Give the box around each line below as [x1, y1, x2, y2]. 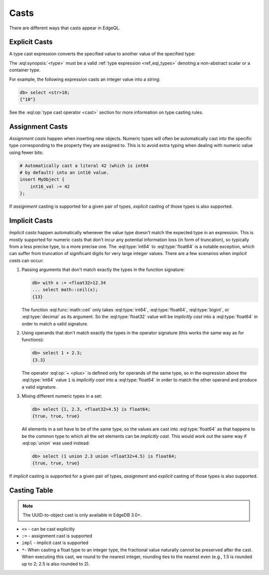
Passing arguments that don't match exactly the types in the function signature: [21, 267, 185, 273]
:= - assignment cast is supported [21, 533, 92, 539]
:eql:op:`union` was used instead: [21, 440, 90, 446]
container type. [9, 67, 41, 73]
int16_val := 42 [30, 183, 70, 189]
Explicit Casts [9, 38, 53, 46]
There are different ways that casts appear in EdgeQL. [9, 25, 121, 31]
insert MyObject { [19, 177, 65, 182]
